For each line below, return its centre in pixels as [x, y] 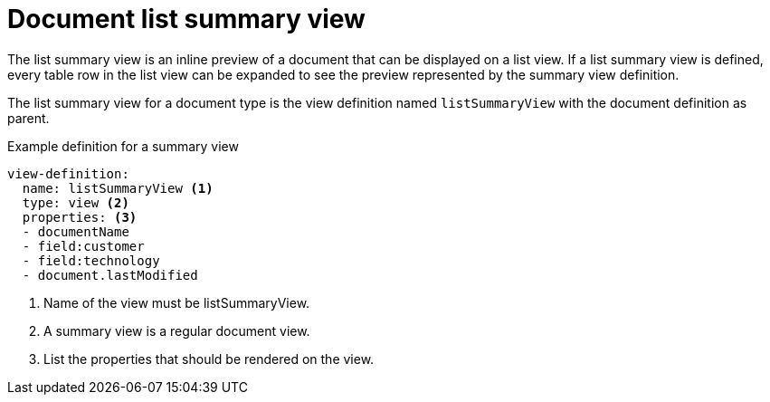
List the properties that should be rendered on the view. [209, 359]
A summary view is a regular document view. [177, 330]
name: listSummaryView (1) [118, 188]
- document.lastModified [110, 275]
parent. [29, 118]
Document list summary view [186, 19]
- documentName [76, 231]
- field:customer [83, 246]
